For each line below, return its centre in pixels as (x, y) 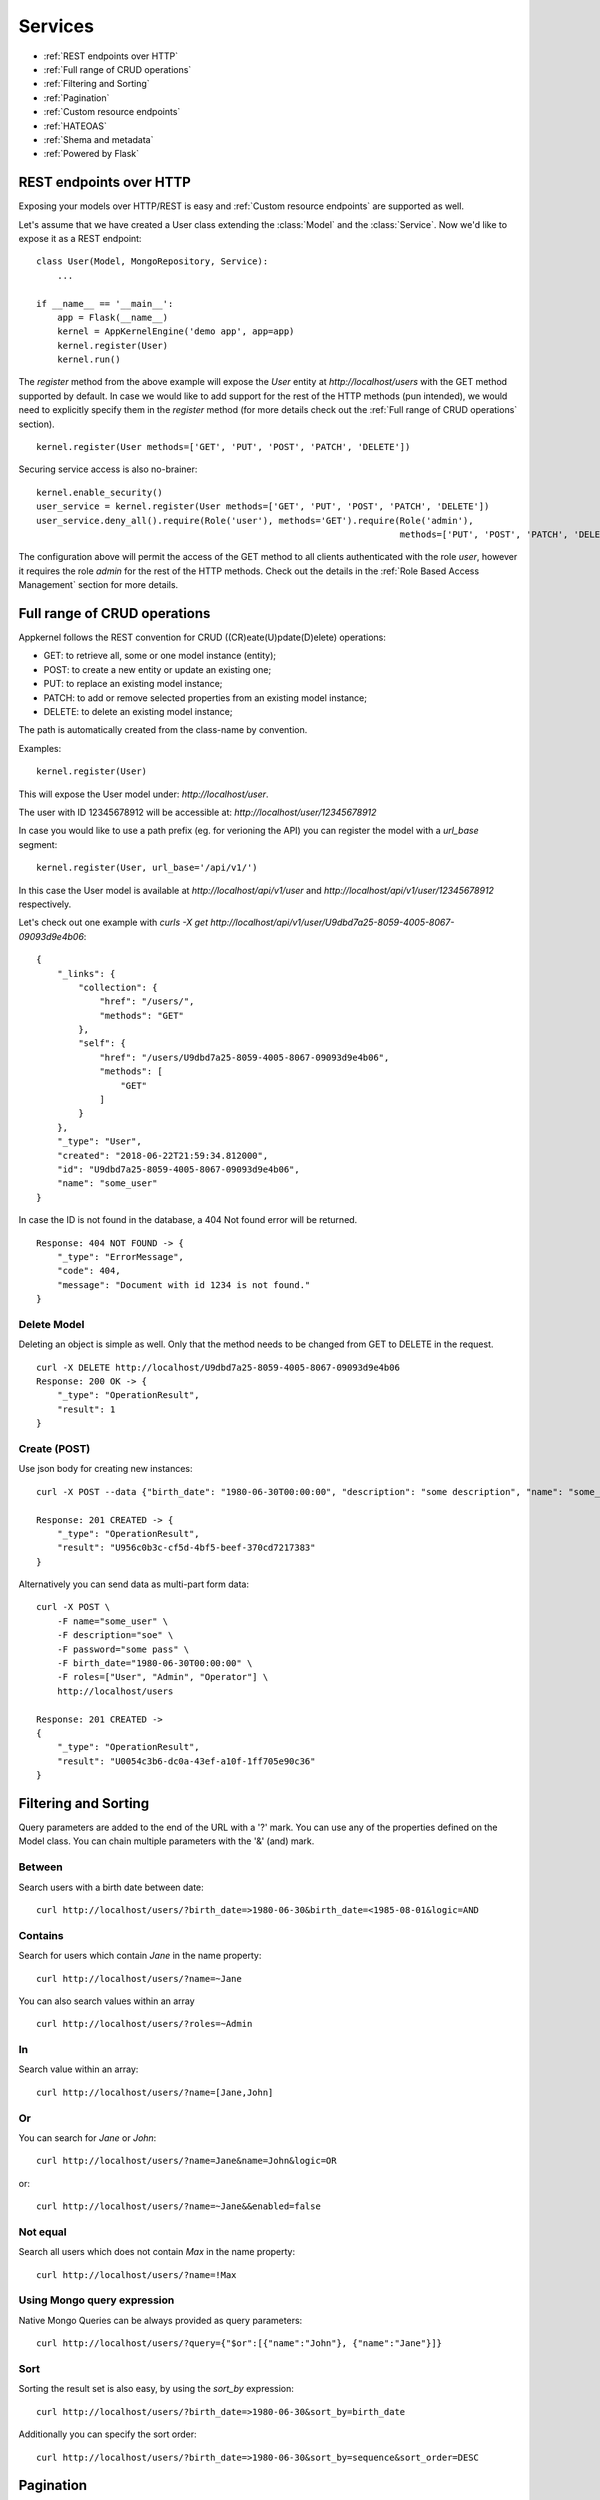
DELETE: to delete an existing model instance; (138, 712)
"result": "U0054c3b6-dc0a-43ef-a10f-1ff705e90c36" (186, 1761)
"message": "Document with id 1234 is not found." (183, 1284)
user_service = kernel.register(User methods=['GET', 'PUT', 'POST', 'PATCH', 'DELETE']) (263, 506)
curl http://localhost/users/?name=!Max (136, 2274)
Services (56, 26)
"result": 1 (86, 1409)
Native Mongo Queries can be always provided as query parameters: (160, 2320)
